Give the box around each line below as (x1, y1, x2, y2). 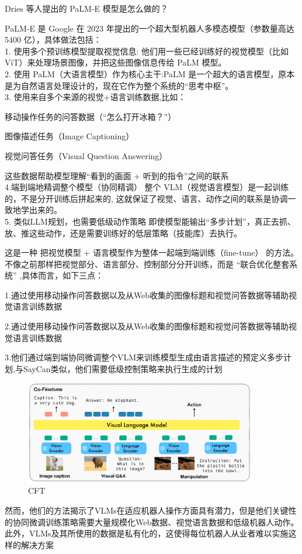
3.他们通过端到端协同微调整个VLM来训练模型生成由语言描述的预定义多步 (5, 351, 283, 363)
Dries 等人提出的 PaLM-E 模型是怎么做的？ (5, 2, 168, 14)
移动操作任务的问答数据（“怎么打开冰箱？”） (5, 110, 176, 122)
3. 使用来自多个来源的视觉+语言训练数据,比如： (5, 91, 186, 103)
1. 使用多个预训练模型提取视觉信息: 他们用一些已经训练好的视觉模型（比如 (5, 44, 289, 57)
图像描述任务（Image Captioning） (5, 130, 134, 142)
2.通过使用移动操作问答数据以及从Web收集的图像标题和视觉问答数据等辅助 (5, 320, 289, 332)
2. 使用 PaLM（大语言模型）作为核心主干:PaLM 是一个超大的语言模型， (5, 67, 279, 80)
